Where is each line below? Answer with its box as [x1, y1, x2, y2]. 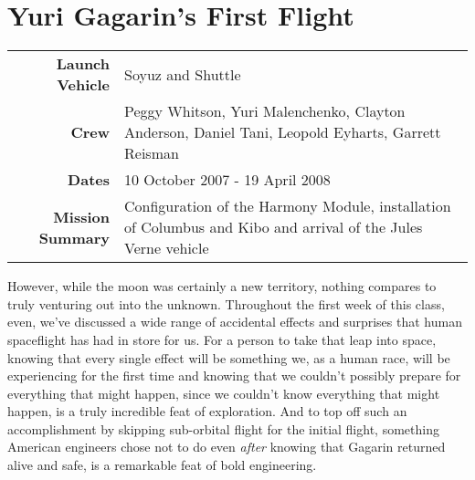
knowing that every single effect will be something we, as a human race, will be [7, 348, 450, 367]
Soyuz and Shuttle [124, 63, 241, 85]
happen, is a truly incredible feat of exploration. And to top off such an [7, 402, 407, 421]
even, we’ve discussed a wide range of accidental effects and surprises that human [7, 312, 462, 331]
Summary [38, 226, 110, 248]
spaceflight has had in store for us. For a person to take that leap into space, [7, 329, 437, 349]
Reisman [124, 142, 179, 164]
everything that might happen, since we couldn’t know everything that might [7, 383, 440, 402]
